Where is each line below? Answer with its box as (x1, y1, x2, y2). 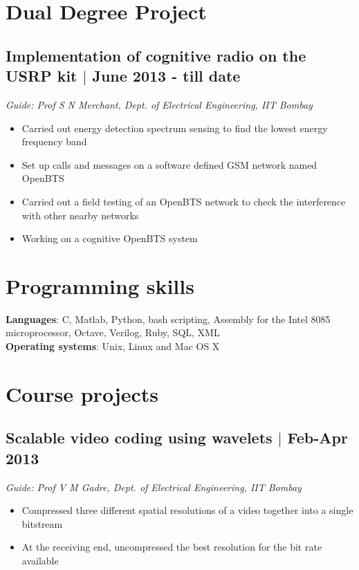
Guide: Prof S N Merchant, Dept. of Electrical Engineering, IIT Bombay (6, 97, 313, 111)
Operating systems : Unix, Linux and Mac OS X (6, 339, 220, 353)
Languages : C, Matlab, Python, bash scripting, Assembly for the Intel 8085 (6, 311, 331, 326)
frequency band (21, 134, 87, 149)
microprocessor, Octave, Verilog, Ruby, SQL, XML (6, 325, 220, 340)
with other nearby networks (21, 208, 139, 222)
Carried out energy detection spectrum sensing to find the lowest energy (21, 120, 328, 135)
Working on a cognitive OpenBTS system (21, 231, 198, 246)
